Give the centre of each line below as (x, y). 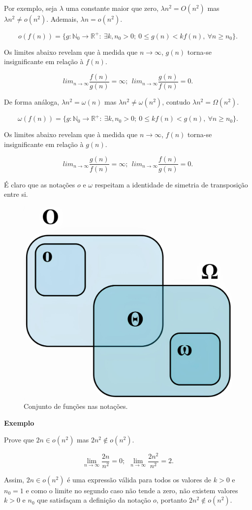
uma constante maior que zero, (112, 8)
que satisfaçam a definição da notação (94, 500)
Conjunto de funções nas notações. (76, 406)
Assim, (14, 479)
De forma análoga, (32, 101)
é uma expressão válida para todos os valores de (139, 479)
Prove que (19, 439)
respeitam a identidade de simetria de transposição (171, 184)
